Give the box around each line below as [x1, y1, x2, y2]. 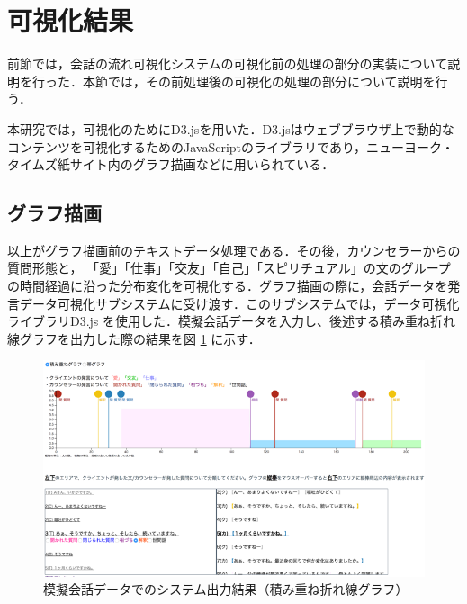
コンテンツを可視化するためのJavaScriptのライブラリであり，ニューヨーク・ [7, 137, 454, 156]
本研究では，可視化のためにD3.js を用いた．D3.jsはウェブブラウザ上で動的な [7, 119, 454, 138]
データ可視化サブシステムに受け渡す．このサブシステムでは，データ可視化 [19, 293, 460, 312]
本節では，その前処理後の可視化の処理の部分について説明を [82, 71, 436, 90]
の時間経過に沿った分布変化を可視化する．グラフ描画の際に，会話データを [7, 276, 448, 295]
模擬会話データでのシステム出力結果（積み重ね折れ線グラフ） [43, 580, 409, 599]
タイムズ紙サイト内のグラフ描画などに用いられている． [7, 155, 335, 174]
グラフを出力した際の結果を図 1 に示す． [19, 329, 261, 347]
